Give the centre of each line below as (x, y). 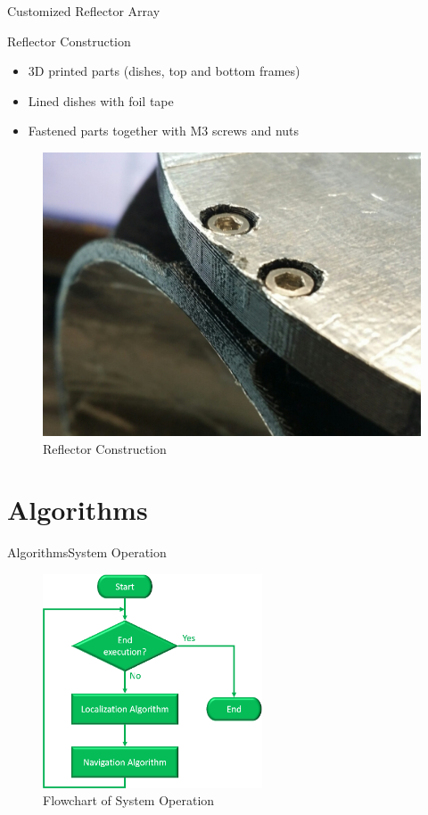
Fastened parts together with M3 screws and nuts (164, 131)
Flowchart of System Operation (129, 800)
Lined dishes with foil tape (101, 100)
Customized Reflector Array (84, 11)
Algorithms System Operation (87, 552)
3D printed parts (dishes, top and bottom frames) (164, 71)
